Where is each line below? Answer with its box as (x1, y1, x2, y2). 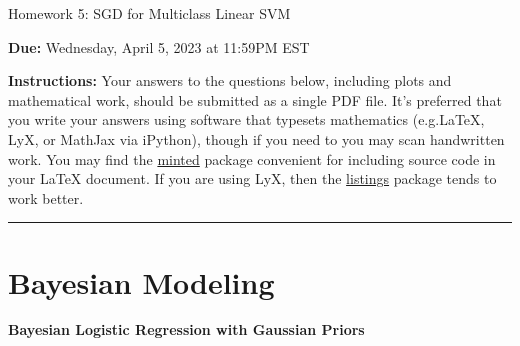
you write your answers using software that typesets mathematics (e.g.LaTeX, (8, 109, 485, 130)
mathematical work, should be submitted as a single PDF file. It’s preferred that (8, 89, 502, 110)
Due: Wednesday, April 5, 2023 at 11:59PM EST (8, 36, 310, 57)
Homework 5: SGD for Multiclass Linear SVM (8, 3, 291, 23)
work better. (8, 187, 84, 208)
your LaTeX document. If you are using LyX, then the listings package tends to (8, 168, 497, 189)
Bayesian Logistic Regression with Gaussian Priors (8, 319, 365, 340)
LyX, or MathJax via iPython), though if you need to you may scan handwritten (8, 128, 505, 149)
